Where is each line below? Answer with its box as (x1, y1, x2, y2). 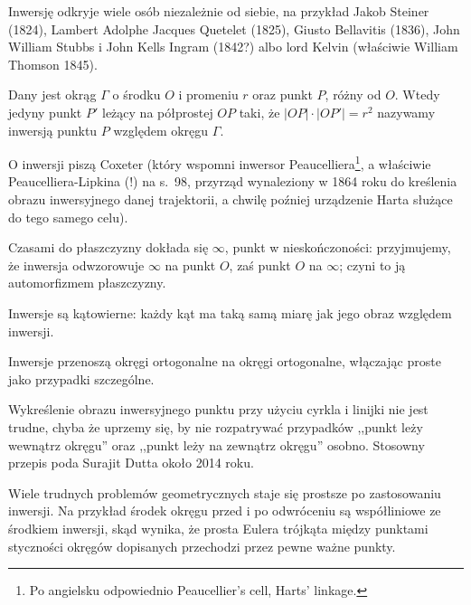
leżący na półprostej (102, 102, 213, 121)
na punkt (165, 255, 216, 274)
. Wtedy (394, 85, 440, 104)
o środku (112, 85, 161, 104)
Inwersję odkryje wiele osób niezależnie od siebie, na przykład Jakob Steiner (8, 2, 429, 20)
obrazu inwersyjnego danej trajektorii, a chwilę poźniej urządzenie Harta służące (8, 190, 453, 208)
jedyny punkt (8, 102, 82, 121)
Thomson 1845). (8, 54, 98, 73)
